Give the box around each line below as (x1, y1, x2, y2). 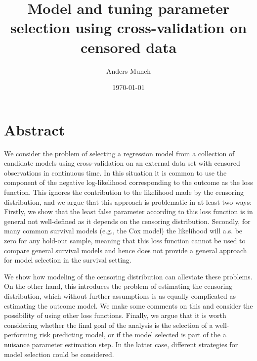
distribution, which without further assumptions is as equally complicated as (4, 290, 236, 301)
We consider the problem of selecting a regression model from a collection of (4, 148, 235, 158)
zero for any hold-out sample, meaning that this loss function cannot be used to (4, 235, 246, 245)
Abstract (4, 119, 65, 139)
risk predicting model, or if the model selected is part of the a (39, 329, 226, 340)
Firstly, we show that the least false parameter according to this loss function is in (4, 206, 253, 217)
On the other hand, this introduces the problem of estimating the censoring (4, 281, 233, 291)
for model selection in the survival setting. (4, 255, 131, 265)
